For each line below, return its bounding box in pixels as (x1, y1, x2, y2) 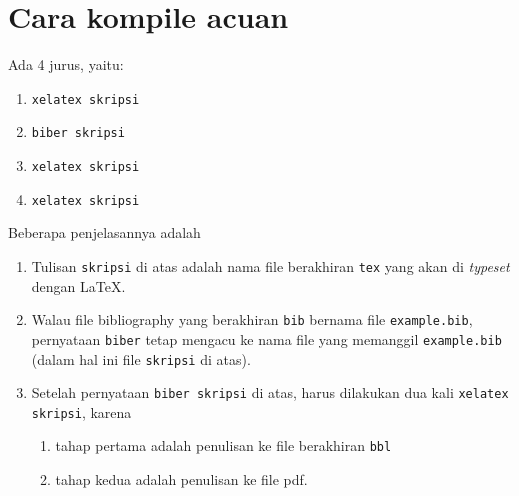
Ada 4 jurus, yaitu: (8, 54, 124, 75)
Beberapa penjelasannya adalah (8, 222, 201, 243)
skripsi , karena (31, 401, 132, 422)
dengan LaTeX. (31, 275, 126, 296)
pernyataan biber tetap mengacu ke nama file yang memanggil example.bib (31, 328, 502, 349)
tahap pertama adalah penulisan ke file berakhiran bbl (55, 435, 392, 456)
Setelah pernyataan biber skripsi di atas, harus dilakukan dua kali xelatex (31, 382, 509, 403)
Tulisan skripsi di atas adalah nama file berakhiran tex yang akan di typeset (31, 255, 510, 276)
